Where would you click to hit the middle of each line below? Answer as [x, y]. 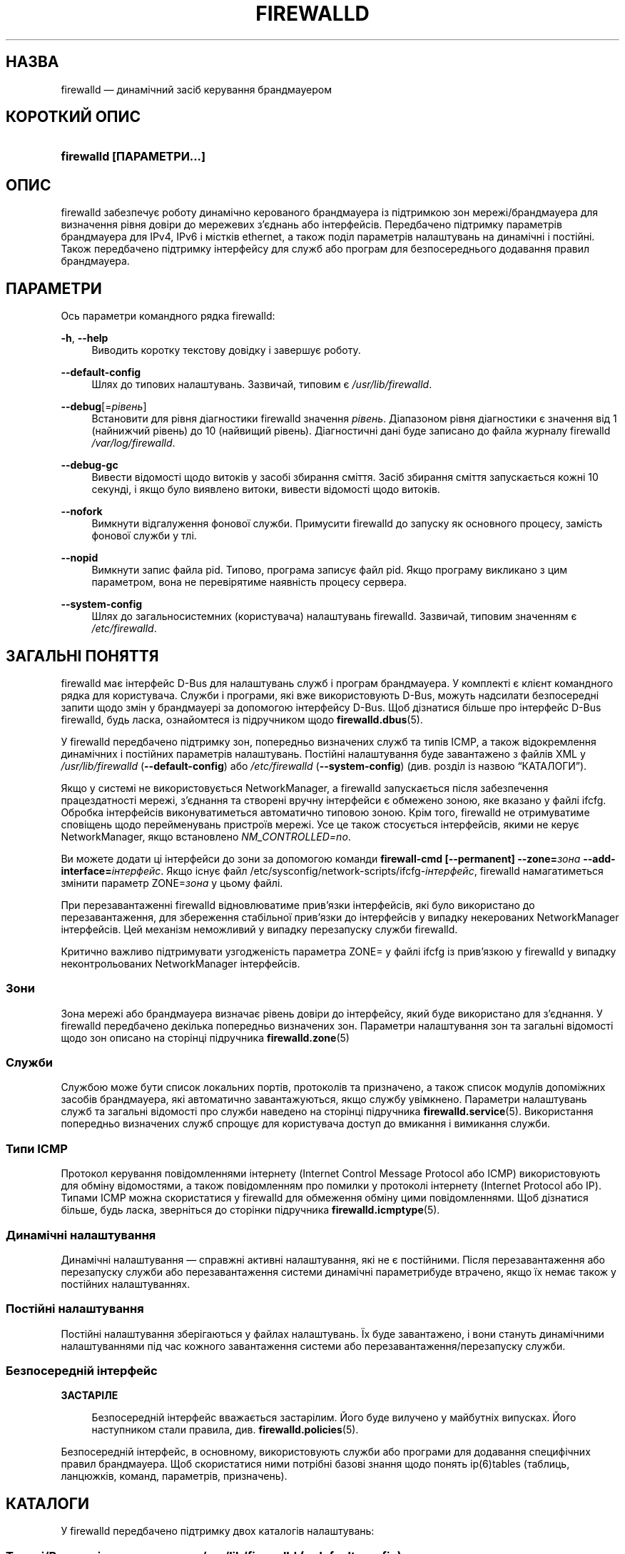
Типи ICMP [37, 1148]
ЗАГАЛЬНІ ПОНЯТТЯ [82, 656]
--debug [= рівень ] [104, 407]
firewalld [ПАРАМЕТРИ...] [133, 157]
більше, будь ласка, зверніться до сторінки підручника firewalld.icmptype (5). [250, 1210]
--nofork [82, 512]
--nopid [80, 558]
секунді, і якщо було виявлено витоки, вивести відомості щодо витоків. [266, 489]
